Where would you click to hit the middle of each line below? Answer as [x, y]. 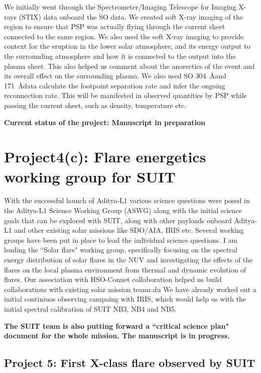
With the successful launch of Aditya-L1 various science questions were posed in [127, 200]
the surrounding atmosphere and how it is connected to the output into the [120, 56]
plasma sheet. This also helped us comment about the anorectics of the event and [129, 66]
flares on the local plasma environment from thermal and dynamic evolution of [125, 269]
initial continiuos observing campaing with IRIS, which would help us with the [125, 299]
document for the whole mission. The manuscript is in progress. [117, 336]
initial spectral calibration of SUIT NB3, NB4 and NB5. [90, 308]
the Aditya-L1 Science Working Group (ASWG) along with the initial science [123, 210]
